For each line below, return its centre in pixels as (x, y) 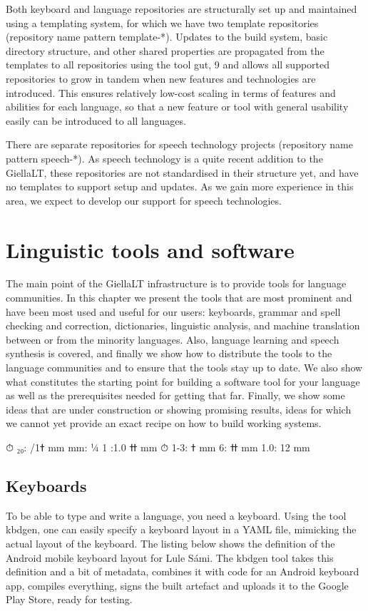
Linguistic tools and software (150, 249)
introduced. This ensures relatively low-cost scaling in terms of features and (171, 92)
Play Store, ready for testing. (69, 599)
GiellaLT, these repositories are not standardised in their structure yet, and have (182, 172)
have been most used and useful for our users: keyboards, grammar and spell (173, 311)
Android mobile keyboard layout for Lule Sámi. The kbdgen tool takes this (170, 557)
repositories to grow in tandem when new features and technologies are (161, 78)
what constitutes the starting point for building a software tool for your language (183, 381)
